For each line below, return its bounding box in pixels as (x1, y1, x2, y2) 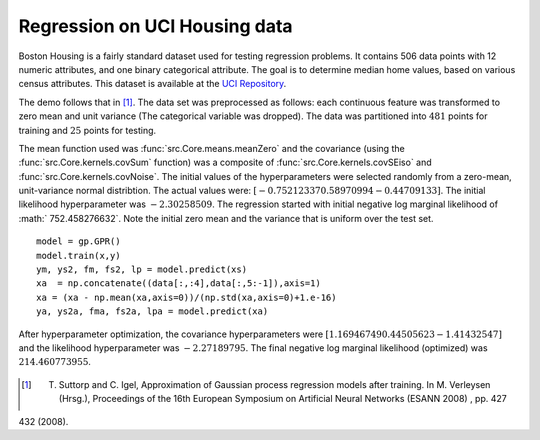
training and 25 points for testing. (18, 124, 157, 136)
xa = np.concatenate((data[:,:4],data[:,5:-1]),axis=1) (36, 278, 322, 289)
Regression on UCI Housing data (18, 15, 294, 37)
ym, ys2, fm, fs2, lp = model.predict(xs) (36, 264, 248, 275)
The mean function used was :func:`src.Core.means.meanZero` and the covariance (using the (18, 142, 405, 154)
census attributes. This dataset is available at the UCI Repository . (18, 78, 287, 90)
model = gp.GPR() (36, 236, 121, 247)
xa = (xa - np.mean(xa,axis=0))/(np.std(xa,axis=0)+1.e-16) (36, 291, 337, 303)
